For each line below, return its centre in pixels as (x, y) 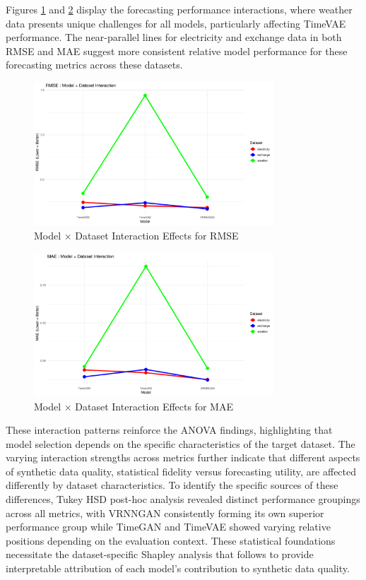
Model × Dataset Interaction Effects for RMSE (136, 235)
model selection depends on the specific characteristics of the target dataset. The (181, 443)
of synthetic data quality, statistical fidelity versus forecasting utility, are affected (181, 471)
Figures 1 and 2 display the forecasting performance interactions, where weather (179, 9)
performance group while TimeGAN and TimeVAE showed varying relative (168, 527)
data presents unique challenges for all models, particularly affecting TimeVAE (176, 23)
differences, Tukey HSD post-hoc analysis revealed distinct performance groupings (183, 499)
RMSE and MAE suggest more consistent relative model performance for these (177, 51)
